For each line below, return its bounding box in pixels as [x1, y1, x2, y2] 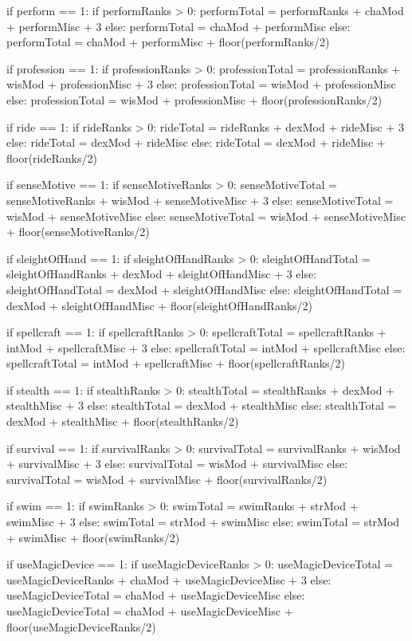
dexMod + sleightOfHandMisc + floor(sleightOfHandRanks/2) [6, 297, 313, 313]
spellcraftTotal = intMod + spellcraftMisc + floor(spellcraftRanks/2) [6, 355, 346, 372]
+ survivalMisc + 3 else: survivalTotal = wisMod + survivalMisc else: [6, 455, 348, 472]
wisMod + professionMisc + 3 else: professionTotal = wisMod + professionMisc [6, 76, 396, 92]
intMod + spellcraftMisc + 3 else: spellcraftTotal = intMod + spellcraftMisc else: [6, 339, 406, 356]
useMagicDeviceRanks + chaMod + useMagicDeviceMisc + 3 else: [6, 571, 332, 588]
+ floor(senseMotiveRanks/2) [6, 223, 150, 240]
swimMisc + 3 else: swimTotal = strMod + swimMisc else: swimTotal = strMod [6, 513, 400, 530]
